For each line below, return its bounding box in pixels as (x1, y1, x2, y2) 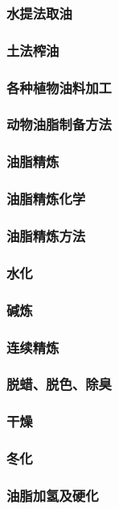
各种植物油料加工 (6, 77, 112, 97)
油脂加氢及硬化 (6, 485, 99, 505)
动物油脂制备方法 (6, 114, 112, 134)
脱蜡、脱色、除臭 (6, 374, 112, 394)
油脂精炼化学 (6, 189, 86, 209)
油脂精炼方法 (6, 225, 86, 245)
